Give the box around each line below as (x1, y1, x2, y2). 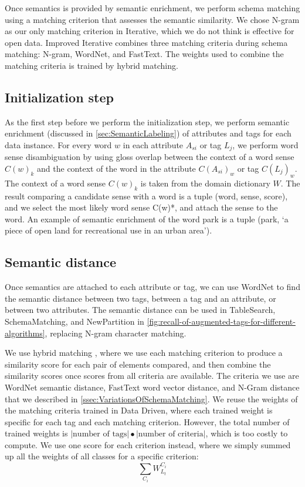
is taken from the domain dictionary (140, 176, 270, 189)
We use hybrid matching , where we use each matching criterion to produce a (5, 346, 283, 359)
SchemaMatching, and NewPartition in (5, 315, 144, 327)
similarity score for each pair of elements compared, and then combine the (5, 358, 271, 370)
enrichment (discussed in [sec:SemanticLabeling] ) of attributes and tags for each (5, 127, 292, 139)
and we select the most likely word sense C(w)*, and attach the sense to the (5, 201, 278, 214)
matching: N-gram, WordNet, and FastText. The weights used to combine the (5, 48, 284, 60)
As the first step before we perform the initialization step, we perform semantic (5, 115, 290, 128)
